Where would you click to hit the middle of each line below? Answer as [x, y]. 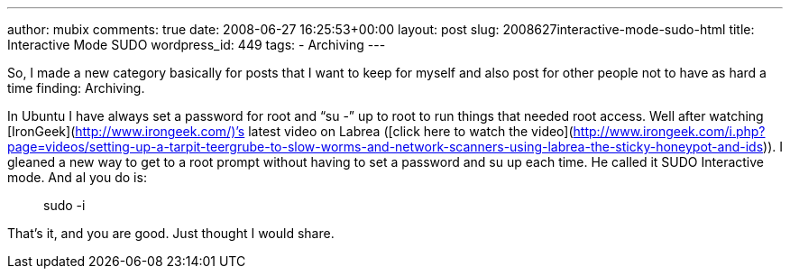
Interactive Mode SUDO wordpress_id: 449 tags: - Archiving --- [197, 45]
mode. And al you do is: [77, 177]
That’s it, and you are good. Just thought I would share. [171, 233]
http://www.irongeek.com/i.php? [669, 131]
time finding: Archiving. [76, 88]
